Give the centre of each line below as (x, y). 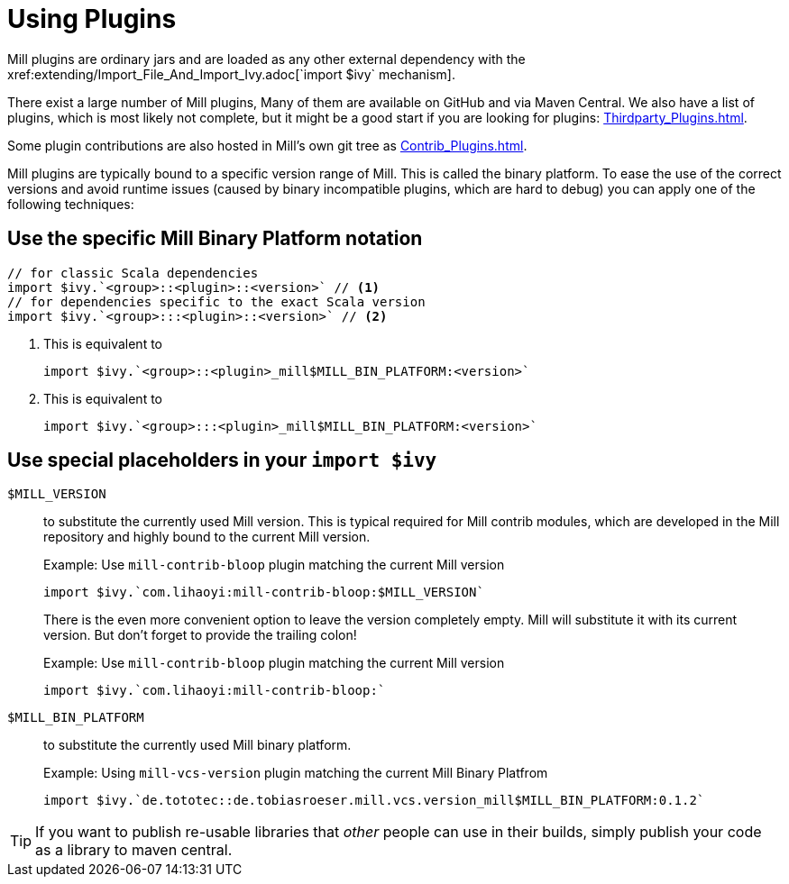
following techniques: (71, 204)
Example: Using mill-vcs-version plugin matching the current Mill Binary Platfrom (296, 773)
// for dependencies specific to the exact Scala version (216, 301)
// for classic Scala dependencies (133, 273)
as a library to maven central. (134, 850)
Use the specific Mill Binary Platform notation (215, 239)
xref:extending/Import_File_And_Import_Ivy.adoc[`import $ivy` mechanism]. (231, 74)
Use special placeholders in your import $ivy (222, 460)
